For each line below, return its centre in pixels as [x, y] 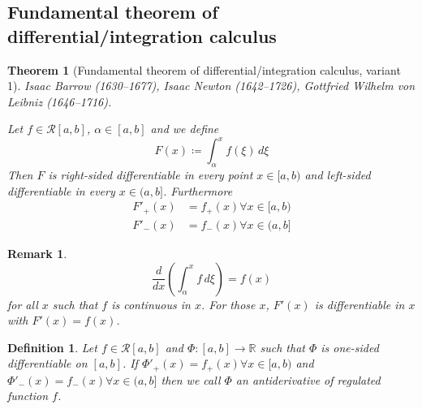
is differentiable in [360, 304]
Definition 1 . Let [52, 347]
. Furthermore [198, 190]
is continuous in [151, 304]
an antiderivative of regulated [308, 379]
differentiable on [47, 363]
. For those [228, 304]
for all [23, 304]
